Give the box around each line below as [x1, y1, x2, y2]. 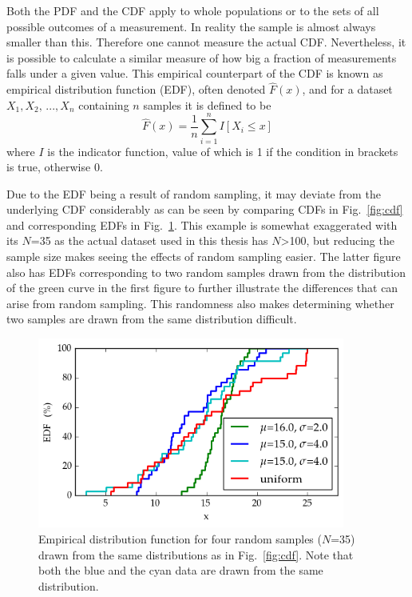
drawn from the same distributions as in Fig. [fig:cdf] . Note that [38, 546, 354, 563]
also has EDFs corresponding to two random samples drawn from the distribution [6, 263, 406, 280]
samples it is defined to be [143, 96, 271, 113]
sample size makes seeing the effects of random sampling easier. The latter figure [6, 248, 401, 265]
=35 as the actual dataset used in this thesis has [30, 232, 268, 249]
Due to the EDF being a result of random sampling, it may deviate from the [6, 185, 381, 202]
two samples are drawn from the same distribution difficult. [6, 311, 297, 327]
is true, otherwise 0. [6, 158, 103, 175]
